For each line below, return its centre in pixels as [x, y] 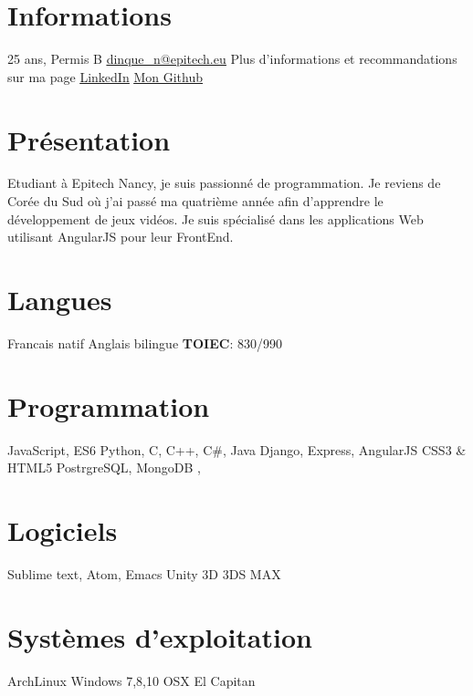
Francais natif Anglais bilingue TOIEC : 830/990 [145, 343]
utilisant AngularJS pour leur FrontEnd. [121, 237]
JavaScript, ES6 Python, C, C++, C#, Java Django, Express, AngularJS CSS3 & [237, 449]
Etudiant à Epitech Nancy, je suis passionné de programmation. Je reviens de [224, 183]
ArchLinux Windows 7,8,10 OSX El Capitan [131, 680]
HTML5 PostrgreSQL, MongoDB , [104, 467]
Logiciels [63, 530]
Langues [60, 299]
